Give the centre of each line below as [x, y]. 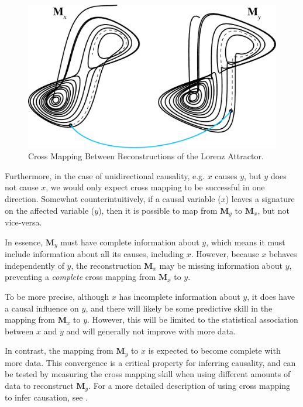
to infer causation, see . [47, 397]
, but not [273, 210]
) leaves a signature [260, 199]
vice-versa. [23, 222]
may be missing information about [221, 265]
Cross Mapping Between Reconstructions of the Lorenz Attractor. [146, 156]
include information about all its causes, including [94, 254]
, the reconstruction [106, 265]
